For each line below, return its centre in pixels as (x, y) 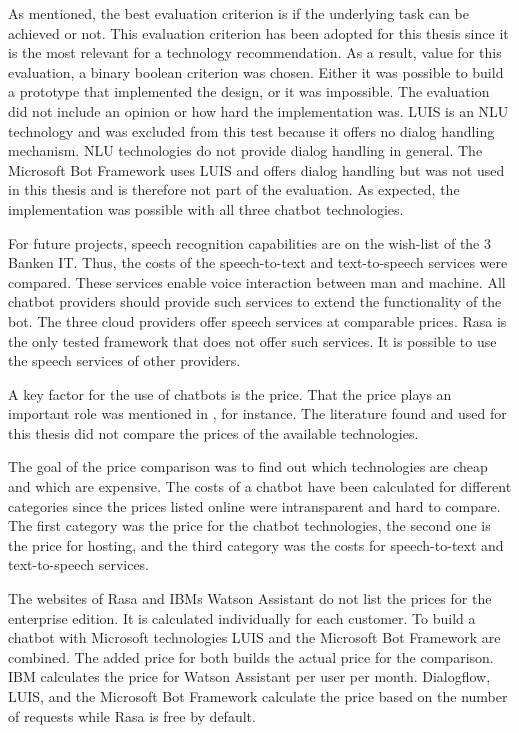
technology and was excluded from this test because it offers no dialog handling (251, 130)
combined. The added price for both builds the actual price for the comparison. (251, 656)
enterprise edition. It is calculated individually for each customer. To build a (242, 617)
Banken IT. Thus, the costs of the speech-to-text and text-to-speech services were (258, 262)
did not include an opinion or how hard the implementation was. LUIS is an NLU (258, 110)
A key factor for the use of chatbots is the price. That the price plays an (230, 393)
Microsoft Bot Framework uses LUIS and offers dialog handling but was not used (256, 169)
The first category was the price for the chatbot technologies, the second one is (249, 525)
